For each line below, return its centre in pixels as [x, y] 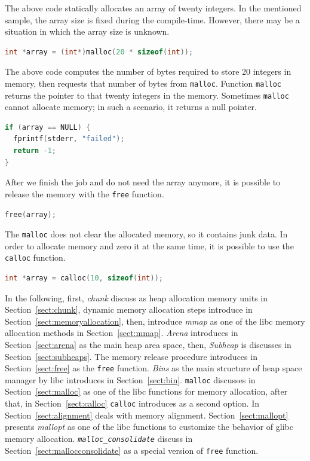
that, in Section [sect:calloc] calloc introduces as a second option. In [132, 403]
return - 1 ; [35, 151]
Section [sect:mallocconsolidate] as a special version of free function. [132, 450]
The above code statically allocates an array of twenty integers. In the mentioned [153, 8]
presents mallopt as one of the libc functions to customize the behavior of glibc [149, 427]
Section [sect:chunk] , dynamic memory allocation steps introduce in [129, 309]
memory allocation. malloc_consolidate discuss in [99, 438]
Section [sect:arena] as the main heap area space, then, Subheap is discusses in [148, 344]
